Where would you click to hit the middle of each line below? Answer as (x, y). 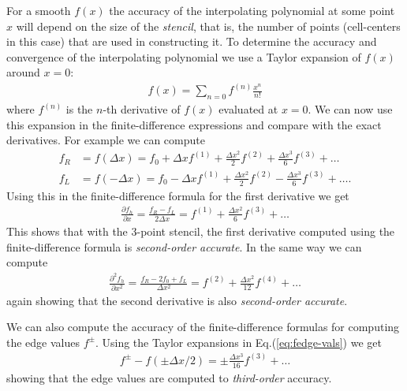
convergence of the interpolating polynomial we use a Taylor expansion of (184, 56)
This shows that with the (67, 231)
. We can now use (350, 109)
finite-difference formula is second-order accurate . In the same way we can (184, 246)
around (23, 72)
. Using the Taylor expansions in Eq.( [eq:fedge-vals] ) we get (238, 342)
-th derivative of (142, 109)
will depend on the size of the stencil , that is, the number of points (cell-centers (208, 26)
